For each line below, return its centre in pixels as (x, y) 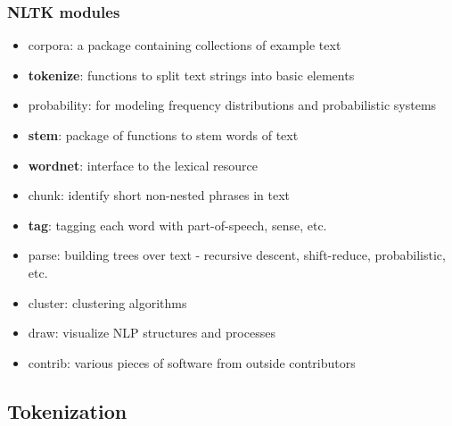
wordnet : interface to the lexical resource (143, 165)
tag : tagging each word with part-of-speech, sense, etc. (177, 225)
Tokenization (67, 410)
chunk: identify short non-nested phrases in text (159, 195)
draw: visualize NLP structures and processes (152, 333)
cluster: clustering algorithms (107, 302)
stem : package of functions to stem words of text (163, 135)
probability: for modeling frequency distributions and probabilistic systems (232, 105)
